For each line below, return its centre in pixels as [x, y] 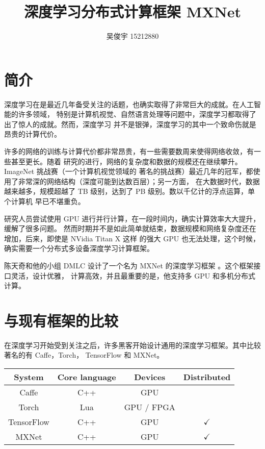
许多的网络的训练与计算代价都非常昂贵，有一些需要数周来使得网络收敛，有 [129, 151]
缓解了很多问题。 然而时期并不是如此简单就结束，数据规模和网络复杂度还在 [130, 228]
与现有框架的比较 [61, 320]
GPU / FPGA [150, 407]
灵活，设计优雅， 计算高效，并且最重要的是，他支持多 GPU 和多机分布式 [133, 275]
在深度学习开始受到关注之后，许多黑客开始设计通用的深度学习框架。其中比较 [132, 345]
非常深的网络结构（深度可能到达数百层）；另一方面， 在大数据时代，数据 [139, 181]
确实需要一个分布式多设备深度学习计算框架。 [79, 248]
